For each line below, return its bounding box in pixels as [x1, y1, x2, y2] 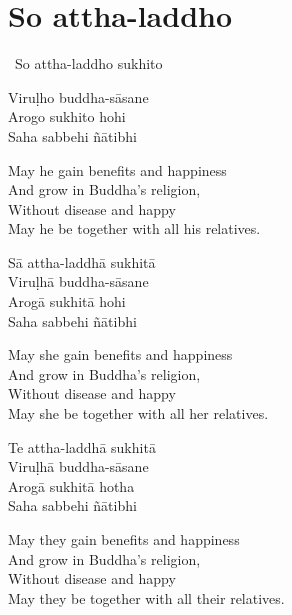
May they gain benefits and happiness [8, 529, 240, 549]
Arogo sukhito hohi [8, 106, 126, 127]
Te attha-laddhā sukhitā [8, 436, 156, 457]
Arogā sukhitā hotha [8, 475, 135, 496]
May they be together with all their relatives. [8, 587, 285, 608]
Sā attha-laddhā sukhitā [8, 251, 156, 272]
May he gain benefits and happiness [8, 159, 227, 180]
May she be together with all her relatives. [8, 403, 269, 424]
